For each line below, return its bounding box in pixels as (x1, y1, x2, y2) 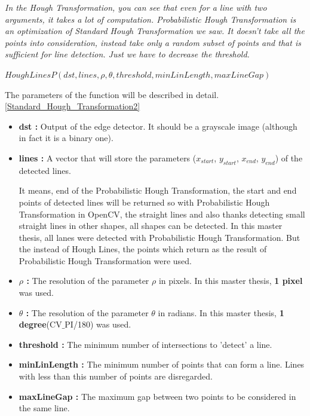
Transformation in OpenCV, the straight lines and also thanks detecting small (19, 207, 305, 220)
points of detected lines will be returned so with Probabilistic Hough (19, 195, 270, 208)
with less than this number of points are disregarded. (19, 370, 213, 383)
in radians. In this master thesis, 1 (158, 306, 284, 319)
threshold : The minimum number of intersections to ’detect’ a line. (19, 338, 272, 350)
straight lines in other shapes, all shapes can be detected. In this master (19, 219, 283, 232)
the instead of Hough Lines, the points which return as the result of (19, 243, 267, 255)
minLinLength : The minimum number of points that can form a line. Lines (19, 358, 305, 371)
